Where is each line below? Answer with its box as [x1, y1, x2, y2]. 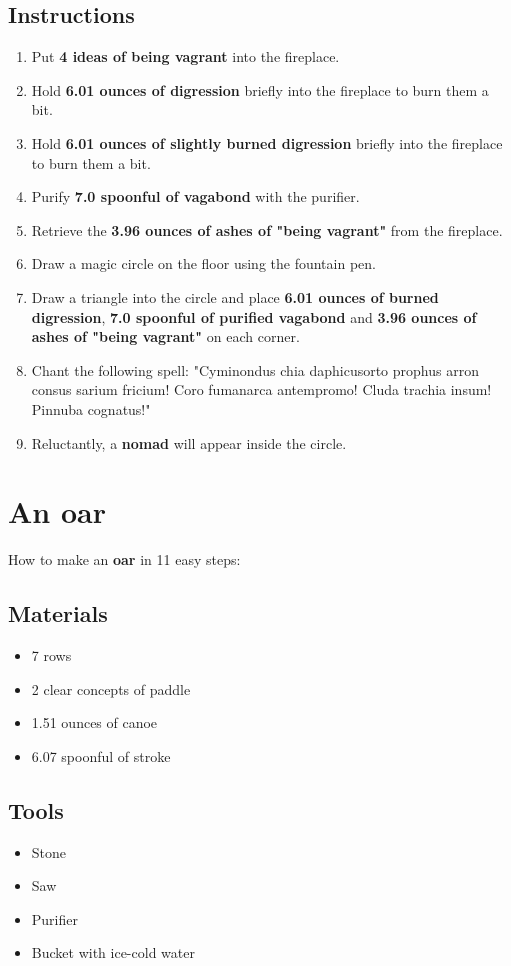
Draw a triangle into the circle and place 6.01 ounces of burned [31, 286, 439, 307]
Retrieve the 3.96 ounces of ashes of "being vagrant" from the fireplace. [31, 219, 503, 240]
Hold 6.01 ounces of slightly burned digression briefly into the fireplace [31, 132, 503, 153]
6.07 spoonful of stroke [31, 745, 171, 766]
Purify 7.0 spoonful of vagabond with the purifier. [31, 186, 360, 207]
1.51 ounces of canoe [31, 712, 158, 733]
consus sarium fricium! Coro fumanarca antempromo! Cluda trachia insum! [31, 379, 492, 400]
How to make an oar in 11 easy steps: [8, 549, 241, 570]
